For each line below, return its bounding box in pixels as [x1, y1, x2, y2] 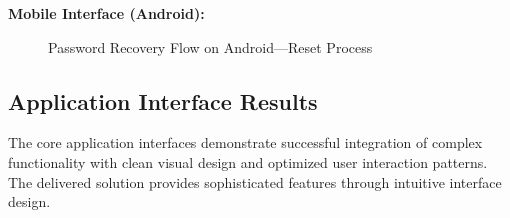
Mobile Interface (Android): [8, 3, 205, 23]
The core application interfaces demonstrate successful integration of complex [8, 132, 483, 153]
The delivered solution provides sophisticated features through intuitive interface [8, 171, 502, 192]
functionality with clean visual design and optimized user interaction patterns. [8, 151, 488, 172]
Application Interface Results [8, 85, 318, 116]
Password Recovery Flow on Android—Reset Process [48, 36, 373, 57]
